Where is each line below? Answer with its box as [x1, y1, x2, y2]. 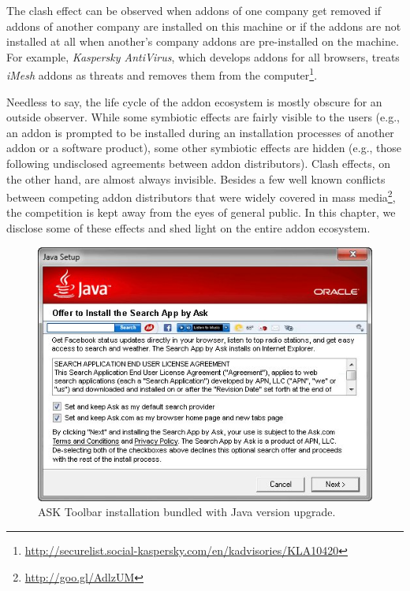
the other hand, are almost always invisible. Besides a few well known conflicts [6, 170, 386, 187]
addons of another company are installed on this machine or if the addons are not [6, 17, 401, 34]
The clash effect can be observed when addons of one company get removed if [6, 2, 382, 18]
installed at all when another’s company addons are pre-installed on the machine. [6, 33, 399, 50]
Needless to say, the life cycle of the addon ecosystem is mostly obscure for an [6, 93, 382, 110]
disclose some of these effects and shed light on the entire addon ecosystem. [6, 220, 371, 236]
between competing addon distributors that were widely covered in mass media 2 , [6, 187, 396, 205]
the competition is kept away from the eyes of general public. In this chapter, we [6, 204, 396, 221]
